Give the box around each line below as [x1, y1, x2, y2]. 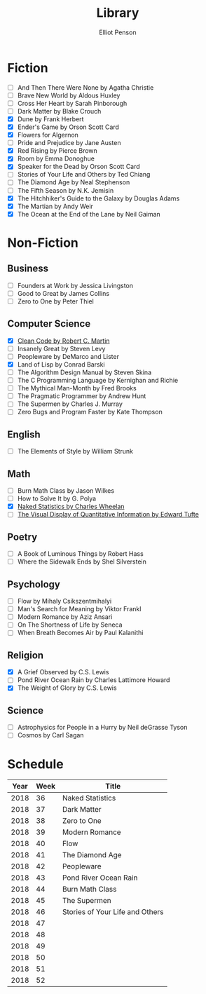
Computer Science [7, 318, 91, 330]
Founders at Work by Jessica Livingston [17, 281, 134, 290]
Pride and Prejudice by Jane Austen [17, 139, 121, 147]
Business [7, 263, 49, 275]
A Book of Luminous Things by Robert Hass [17, 550, 144, 558]
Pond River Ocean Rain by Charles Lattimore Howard [17, 676, 170, 684]
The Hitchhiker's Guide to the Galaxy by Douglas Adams [17, 194, 180, 203]
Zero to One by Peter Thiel [17, 297, 95, 306]
